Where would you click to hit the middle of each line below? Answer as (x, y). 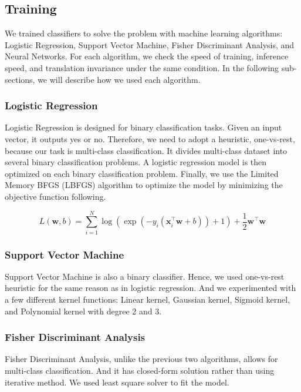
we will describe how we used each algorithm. (119, 79)
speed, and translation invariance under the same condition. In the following (142, 67)
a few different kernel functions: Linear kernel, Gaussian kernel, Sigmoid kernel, (148, 299)
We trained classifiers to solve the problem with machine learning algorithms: (144, 33)
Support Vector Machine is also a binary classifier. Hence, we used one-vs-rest (145, 276)
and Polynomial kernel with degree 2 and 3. (83, 311)
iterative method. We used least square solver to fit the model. (117, 382)
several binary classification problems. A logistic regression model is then (136, 162)
